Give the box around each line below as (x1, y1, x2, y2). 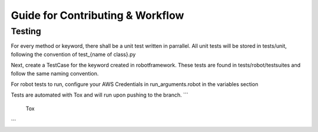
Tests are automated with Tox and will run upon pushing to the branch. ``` (11, 91, 188, 98)
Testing (11, 26, 41, 37)
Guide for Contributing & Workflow (11, 9, 184, 22)
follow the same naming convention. (11, 70, 99, 77)
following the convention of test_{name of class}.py (11, 51, 136, 58)
